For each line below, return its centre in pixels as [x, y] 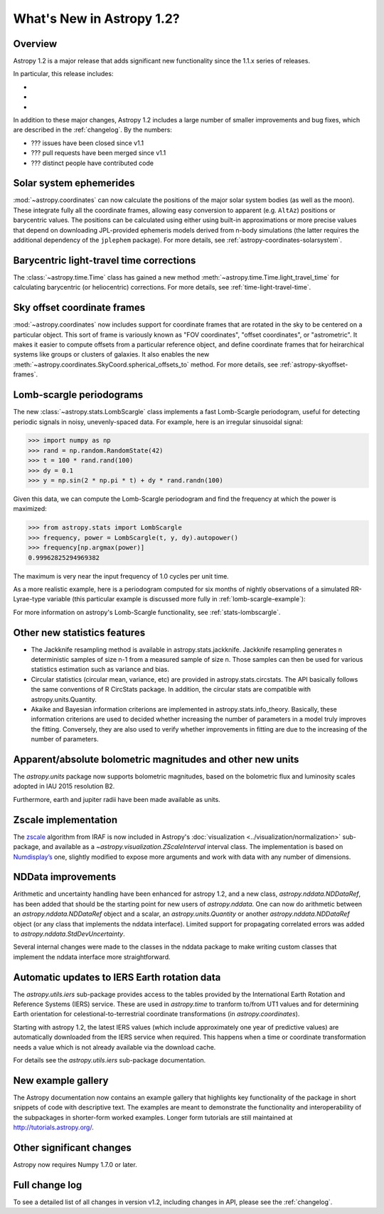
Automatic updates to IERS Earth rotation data [117, 977]
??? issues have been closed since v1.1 [87, 143]
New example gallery [61, 1081]
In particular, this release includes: [63, 74]
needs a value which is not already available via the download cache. [114, 1047]
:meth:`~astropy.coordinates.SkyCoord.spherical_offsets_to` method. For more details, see [146, 364]
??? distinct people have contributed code [92, 163]
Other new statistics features [79, 632]
